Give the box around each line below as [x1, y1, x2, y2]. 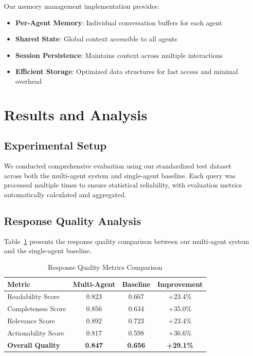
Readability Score [7, 291, 60, 301]
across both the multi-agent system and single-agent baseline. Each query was [4, 170, 236, 180]
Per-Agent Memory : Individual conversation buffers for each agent [15, 17, 222, 27]
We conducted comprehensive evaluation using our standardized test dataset [4, 161, 232, 171]
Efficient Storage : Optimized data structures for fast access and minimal [15, 66, 238, 76]
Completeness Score [7, 303, 66, 314]
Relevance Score [7, 316, 55, 326]
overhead [15, 75, 42, 86]
